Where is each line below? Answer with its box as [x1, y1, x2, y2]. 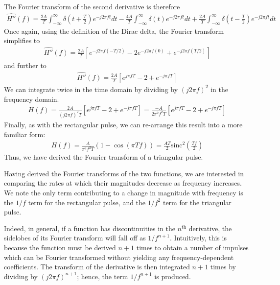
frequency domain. [4, 94, 59, 104]
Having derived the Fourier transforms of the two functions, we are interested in [4, 168, 244, 178]
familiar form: [4, 129, 46, 139]
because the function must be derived [4, 242, 116, 252]
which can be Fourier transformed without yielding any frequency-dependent [4, 252, 234, 262]
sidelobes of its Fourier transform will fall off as [4, 233, 146, 243]
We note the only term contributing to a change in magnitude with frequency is [4, 188, 243, 198]
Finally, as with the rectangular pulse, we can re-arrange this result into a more [4, 119, 243, 130]
